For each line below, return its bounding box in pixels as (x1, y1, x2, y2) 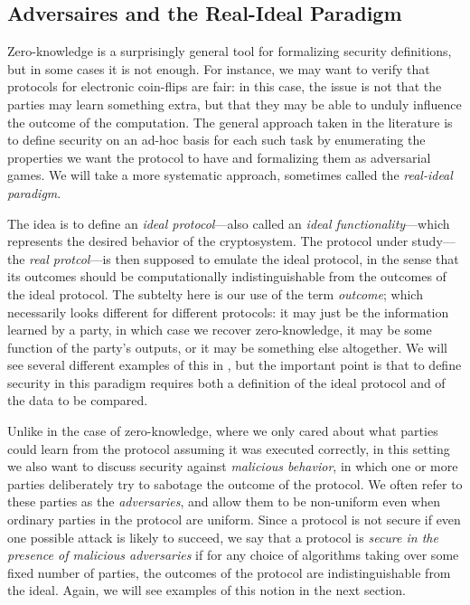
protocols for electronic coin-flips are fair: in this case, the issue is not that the (7, 77, 442, 96)
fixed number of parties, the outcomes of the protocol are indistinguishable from (7, 562, 451, 581)
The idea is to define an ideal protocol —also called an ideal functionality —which (7, 213, 450, 232)
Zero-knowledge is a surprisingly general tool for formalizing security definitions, (7, 42, 452, 61)
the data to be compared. (7, 391, 148, 410)
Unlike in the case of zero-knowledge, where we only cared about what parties (7, 421, 438, 440)
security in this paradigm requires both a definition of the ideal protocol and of (7, 373, 446, 392)
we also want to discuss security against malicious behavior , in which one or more (7, 457, 458, 476)
